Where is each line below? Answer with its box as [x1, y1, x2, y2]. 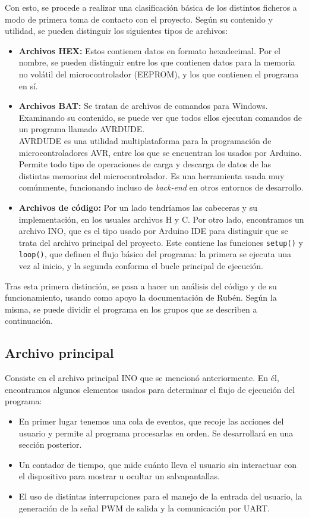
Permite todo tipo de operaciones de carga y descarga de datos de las [18, 158, 271, 170]
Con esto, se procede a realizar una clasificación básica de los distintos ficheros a [5, 1, 297, 13]
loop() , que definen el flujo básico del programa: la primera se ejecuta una [18, 248, 292, 260]
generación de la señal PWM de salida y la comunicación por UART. [18, 501, 270, 514]
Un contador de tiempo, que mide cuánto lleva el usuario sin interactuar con [18, 458, 297, 470]
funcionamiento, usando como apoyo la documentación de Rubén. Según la [5, 291, 277, 304]
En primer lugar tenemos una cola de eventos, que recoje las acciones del [18, 414, 284, 427]
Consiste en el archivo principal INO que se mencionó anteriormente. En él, [5, 372, 279, 384]
